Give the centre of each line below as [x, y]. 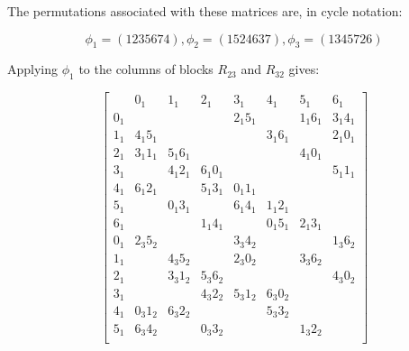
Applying [33, 69]
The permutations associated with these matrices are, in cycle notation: [205, 11]
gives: [304, 69]
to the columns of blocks [146, 69]
